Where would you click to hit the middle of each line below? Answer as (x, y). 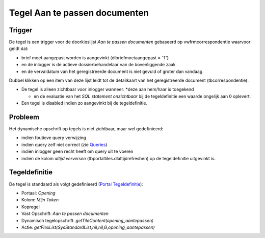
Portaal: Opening (39, 193)
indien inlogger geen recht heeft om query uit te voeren (77, 151)
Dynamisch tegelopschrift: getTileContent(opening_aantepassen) (88, 220)
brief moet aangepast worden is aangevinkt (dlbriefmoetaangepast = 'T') (95, 58)
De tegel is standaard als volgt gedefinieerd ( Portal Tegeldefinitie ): (76, 184)
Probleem (24, 117)
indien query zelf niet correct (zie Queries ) (64, 144)
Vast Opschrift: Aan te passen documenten (65, 214)
